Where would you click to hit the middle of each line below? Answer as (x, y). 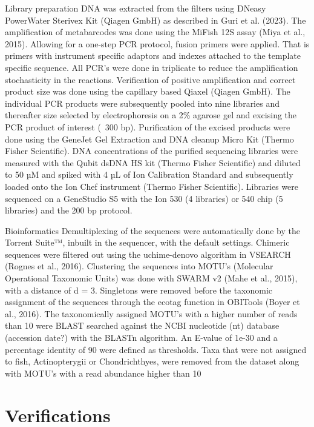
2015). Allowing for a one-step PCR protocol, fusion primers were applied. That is (157, 43)
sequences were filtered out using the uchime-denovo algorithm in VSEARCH (148, 254)
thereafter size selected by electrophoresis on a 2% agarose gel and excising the (151, 115)
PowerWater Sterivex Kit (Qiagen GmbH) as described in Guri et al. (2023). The (155, 20)
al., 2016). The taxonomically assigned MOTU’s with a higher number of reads (151, 313)
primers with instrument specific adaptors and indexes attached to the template (153, 55)
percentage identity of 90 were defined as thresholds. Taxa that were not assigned (156, 349)
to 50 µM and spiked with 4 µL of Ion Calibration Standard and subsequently (149, 174)
